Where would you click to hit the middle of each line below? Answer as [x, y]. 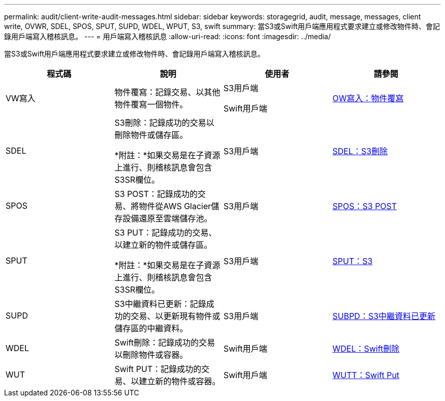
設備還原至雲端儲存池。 [167, 218]
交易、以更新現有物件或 [176, 316]
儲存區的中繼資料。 [151, 328]
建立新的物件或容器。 [180, 381]
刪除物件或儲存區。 [151, 135]
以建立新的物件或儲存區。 [163, 245]
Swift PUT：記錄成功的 [158, 369]
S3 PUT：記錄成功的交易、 [166, 233]
